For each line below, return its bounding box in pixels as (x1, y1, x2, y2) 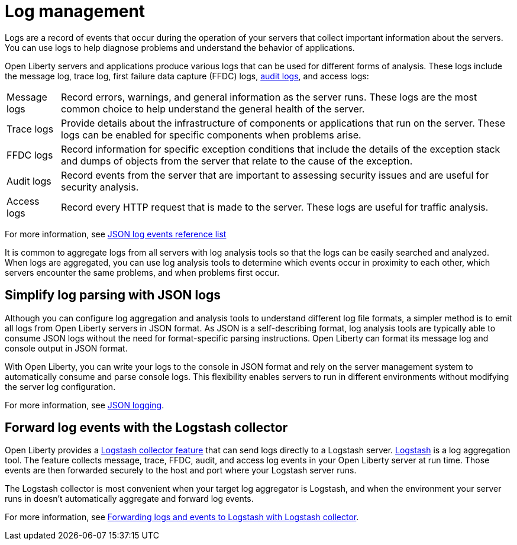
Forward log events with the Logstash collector (5, 420, 288, 436)
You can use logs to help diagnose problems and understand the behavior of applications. (5, 42, 355, 53)
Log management (5, 1, 146, 21)
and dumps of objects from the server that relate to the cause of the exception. (61, 154, 413, 167)
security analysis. (61, 180, 139, 193)
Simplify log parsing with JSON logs (5, 288, 221, 303)
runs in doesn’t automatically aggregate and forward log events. (5, 494, 254, 504)
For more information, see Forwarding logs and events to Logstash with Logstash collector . (5, 512, 359, 523)
